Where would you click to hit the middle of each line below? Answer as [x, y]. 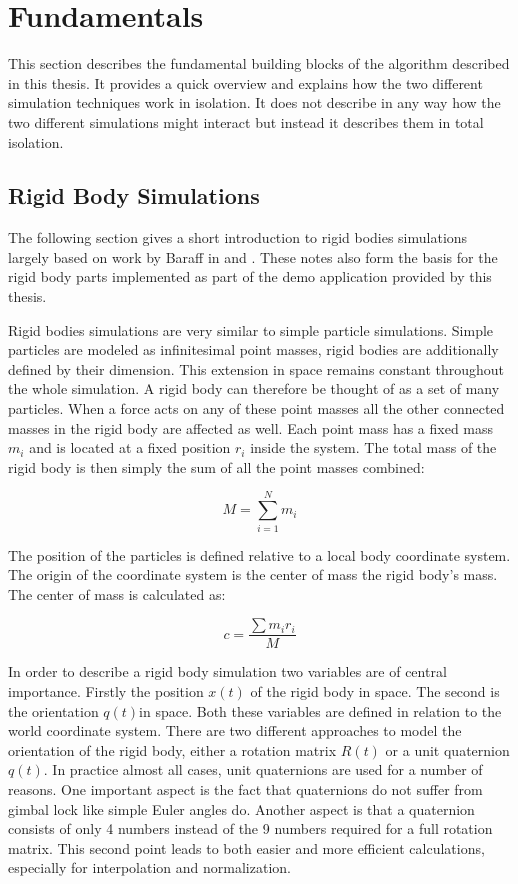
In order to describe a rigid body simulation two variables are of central [227, 671]
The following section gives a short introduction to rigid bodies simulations [238, 237]
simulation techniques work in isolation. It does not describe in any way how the [254, 102]
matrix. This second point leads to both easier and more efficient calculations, [246, 847]
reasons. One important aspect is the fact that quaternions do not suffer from [245, 788]
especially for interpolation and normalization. [149, 867]
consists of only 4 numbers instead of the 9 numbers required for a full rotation [250, 828]
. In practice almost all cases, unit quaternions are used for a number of [263, 769]
